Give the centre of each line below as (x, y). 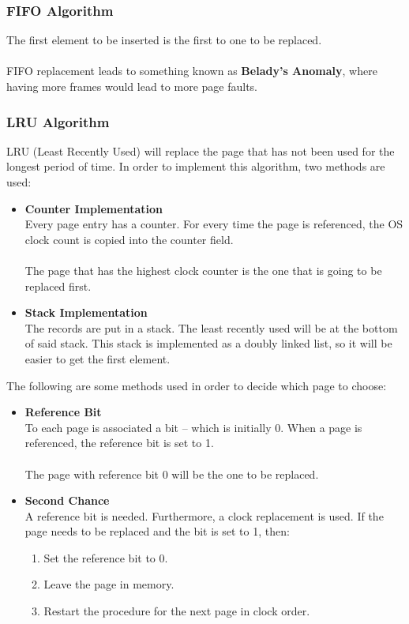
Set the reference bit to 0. (106, 557)
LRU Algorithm (58, 121)
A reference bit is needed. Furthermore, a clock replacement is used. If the (204, 515)
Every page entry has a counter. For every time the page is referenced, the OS (214, 224)
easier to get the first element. (98, 358)
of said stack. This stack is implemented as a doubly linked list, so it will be (208, 343)
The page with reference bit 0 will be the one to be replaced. (172, 474)
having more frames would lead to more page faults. (132, 86)
